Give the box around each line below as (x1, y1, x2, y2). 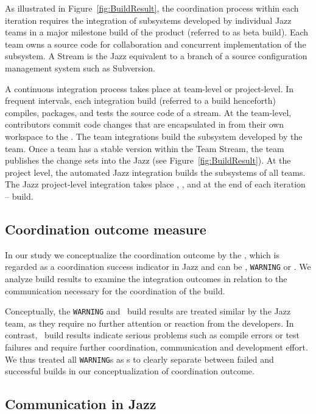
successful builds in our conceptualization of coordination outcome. (5, 365, 255, 377)
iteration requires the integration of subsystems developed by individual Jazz (5, 13, 292, 26)
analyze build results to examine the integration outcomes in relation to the (5, 272, 287, 285)
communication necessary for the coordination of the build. (5, 284, 225, 297)
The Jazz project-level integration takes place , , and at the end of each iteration (5, 178, 306, 191)
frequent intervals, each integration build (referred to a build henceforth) (5, 94, 276, 107)
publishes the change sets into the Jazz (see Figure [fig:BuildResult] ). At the (5, 154, 291, 167)
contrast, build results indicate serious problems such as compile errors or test (5, 329, 300, 341)
